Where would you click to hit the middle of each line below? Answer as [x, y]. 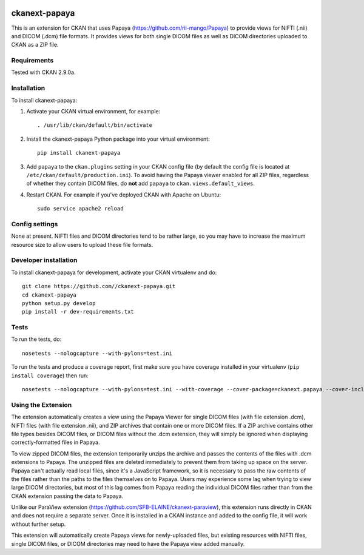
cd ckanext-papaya [49, 295]
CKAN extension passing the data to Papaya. [67, 496]
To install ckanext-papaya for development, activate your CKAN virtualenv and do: [114, 272]
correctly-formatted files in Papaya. [56, 442]
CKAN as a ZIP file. [35, 45]
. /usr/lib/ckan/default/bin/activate [95, 125]
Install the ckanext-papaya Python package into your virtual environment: [118, 139]
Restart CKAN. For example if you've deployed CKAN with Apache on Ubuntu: [124, 195]
